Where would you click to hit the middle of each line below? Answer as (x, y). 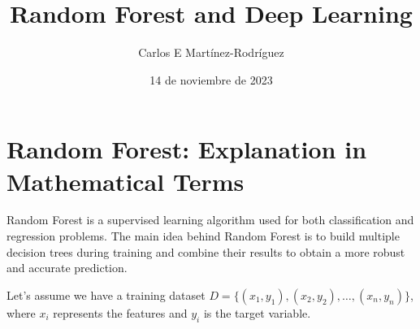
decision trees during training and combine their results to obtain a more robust (206, 251)
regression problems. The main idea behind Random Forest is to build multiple (203, 236)
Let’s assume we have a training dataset (106, 294)
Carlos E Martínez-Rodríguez (211, 52)
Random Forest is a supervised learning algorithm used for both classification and (210, 220)
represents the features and (120, 312)
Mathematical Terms (126, 181)
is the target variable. (257, 312)
